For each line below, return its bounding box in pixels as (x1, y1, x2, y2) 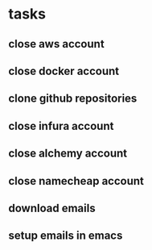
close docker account (8, 64, 120, 77)
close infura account (8, 119, 114, 133)
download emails (8, 201, 96, 215)
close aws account (8, 37, 105, 51)
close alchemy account (8, 147, 128, 160)
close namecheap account (8, 174, 145, 188)
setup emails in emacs (8, 229, 123, 243)
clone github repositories (8, 92, 138, 106)
